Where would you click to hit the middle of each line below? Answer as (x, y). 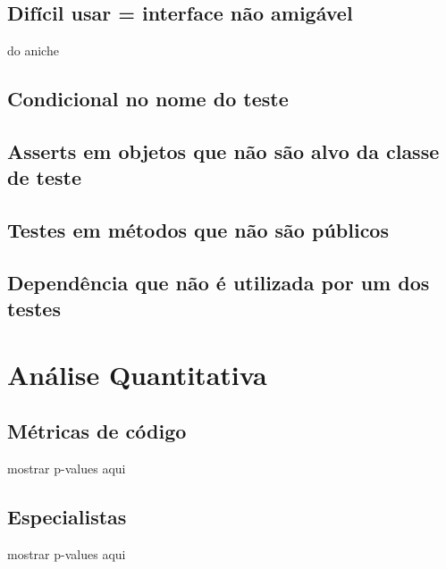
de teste (44, 177)
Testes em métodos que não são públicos (198, 230)
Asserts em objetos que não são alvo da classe (223, 151)
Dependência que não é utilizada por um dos (219, 282)
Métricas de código (97, 431)
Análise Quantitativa (137, 374)
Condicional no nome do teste (148, 99)
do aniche (33, 50)
